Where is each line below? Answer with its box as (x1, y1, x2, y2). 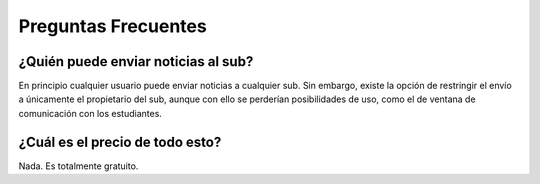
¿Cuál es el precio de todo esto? (18, 133, 222, 150)
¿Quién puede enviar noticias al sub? (18, 53, 254, 70)
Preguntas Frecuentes (18, 15, 207, 37)
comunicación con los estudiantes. (18, 107, 162, 119)
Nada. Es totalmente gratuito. (18, 160, 139, 172)
